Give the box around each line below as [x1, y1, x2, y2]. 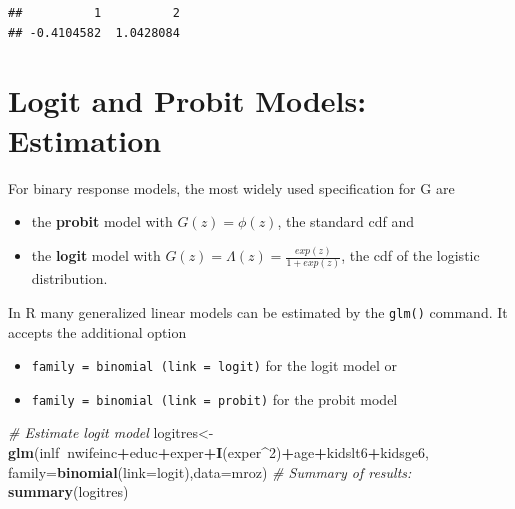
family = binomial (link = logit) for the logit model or [31, 355, 398, 376]
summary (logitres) [8, 481, 129, 502]
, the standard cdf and [277, 211, 415, 232]
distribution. [31, 268, 108, 289]
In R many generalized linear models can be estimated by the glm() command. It [8, 301, 508, 322]
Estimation [8, 119, 162, 160]
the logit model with [31, 245, 161, 265]
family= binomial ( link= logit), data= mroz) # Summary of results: [8, 461, 412, 482]
